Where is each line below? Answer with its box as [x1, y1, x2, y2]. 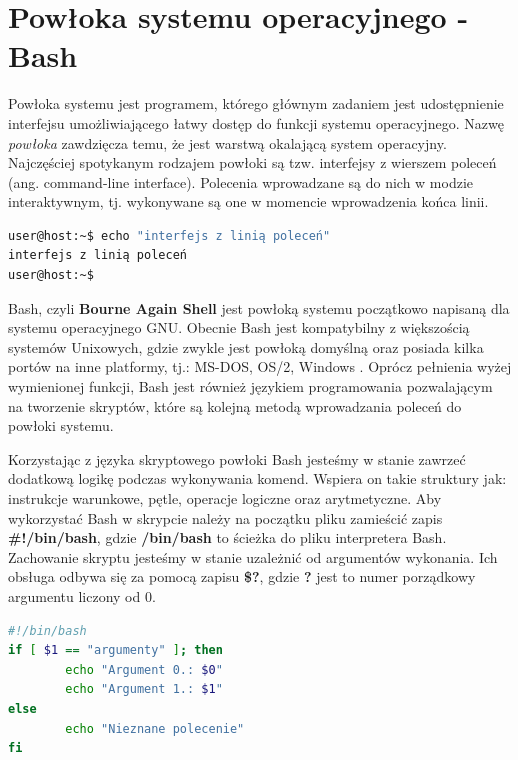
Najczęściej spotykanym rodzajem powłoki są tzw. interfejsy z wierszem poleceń [8, 152, 497, 173]
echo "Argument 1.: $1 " [65, 682, 223, 697]
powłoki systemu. [8, 415, 114, 436]
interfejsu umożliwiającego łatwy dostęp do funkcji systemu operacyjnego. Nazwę [8, 112, 504, 133]
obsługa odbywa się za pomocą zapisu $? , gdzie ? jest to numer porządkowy [8, 566, 476, 587]
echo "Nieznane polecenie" [65, 721, 245, 736]
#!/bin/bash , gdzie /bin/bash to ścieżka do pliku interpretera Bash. [8, 527, 447, 548]
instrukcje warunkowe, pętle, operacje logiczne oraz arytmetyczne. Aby [8, 488, 442, 508]
